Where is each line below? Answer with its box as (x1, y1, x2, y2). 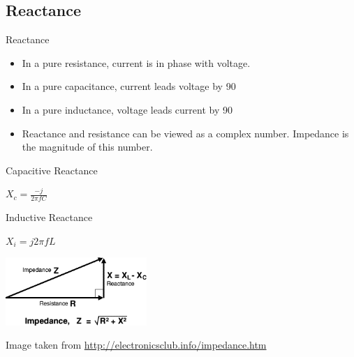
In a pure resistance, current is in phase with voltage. (22, 55, 251, 70)
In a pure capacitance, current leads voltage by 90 (22, 79, 236, 93)
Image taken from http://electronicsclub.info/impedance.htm (6, 337, 267, 352)
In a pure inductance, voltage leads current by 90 (22, 102, 233, 116)
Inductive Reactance (6, 210, 93, 225)
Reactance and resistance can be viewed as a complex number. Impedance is (22, 126, 349, 140)
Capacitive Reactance (6, 162, 98, 177)
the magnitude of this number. (22, 139, 153, 154)
